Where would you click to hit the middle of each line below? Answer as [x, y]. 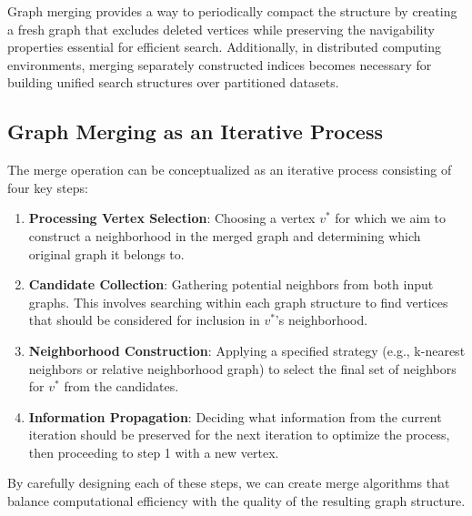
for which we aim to [391, 218]
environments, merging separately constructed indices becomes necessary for [220, 64]
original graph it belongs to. [106, 253]
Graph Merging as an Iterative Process [195, 132]
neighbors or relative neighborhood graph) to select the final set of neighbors [242, 368]
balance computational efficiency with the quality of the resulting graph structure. [236, 501]
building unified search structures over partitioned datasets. [173, 82]
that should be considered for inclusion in [144, 320]
